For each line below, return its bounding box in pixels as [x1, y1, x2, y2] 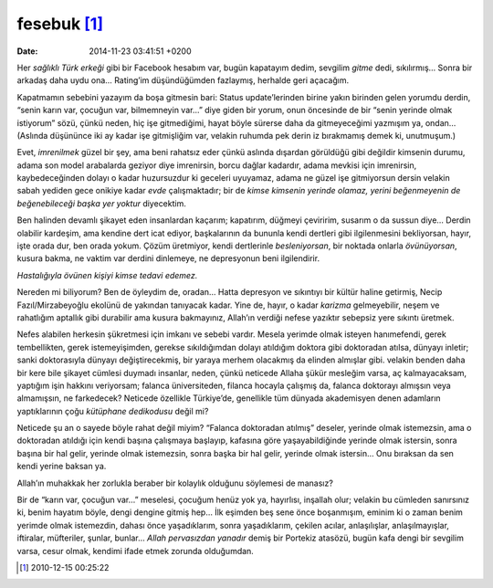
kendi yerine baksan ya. [16, 461, 107, 472]
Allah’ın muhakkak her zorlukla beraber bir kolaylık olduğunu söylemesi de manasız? [16, 478, 333, 488]
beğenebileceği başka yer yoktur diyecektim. [16, 197, 186, 209]
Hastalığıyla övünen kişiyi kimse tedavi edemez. [16, 269, 198, 280]
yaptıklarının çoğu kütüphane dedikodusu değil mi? [16, 405, 209, 416]
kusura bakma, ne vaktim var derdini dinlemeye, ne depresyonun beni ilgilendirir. [16, 253, 320, 264]
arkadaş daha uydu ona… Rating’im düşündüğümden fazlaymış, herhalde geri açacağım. [16, 75, 350, 86]
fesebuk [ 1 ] [16, 14, 104, 34]
